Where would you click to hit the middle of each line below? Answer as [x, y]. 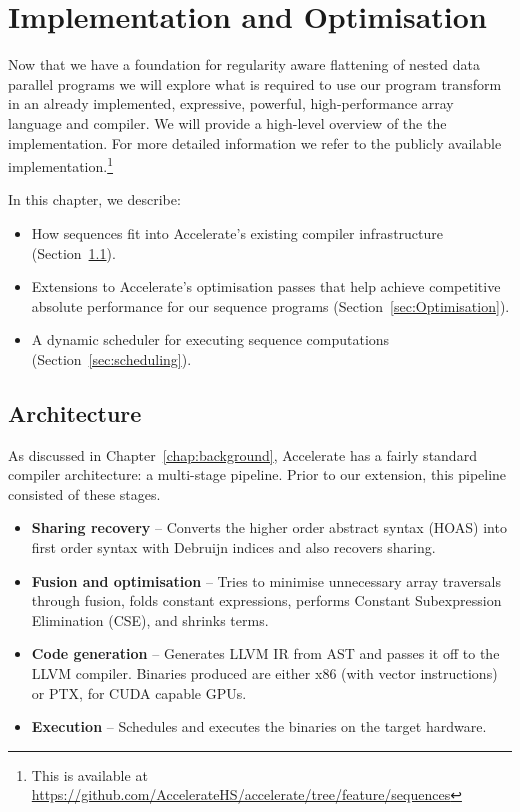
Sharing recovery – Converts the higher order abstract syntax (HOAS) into [269, 527]
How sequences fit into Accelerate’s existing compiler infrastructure [237, 232]
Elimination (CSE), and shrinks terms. [150, 619]
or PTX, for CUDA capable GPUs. [139, 692]
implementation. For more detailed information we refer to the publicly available [255, 142]
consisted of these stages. [84, 493]
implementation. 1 [61, 164]
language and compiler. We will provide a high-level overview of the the [227, 122]
